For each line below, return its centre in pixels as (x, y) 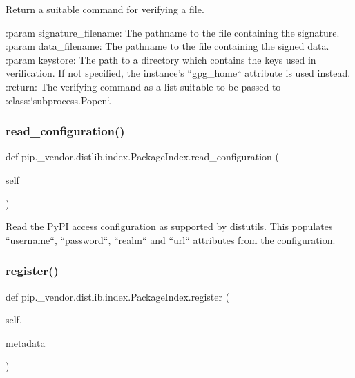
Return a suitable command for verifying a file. (105, 9)
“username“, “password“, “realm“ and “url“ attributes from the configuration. (171, 239)
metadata (26, 342)
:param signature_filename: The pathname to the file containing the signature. (173, 32)
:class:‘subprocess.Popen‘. (59, 100)
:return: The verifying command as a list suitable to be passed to (143, 86)
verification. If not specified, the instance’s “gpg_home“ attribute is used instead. (178, 73)
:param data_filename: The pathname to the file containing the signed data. (167, 46)
